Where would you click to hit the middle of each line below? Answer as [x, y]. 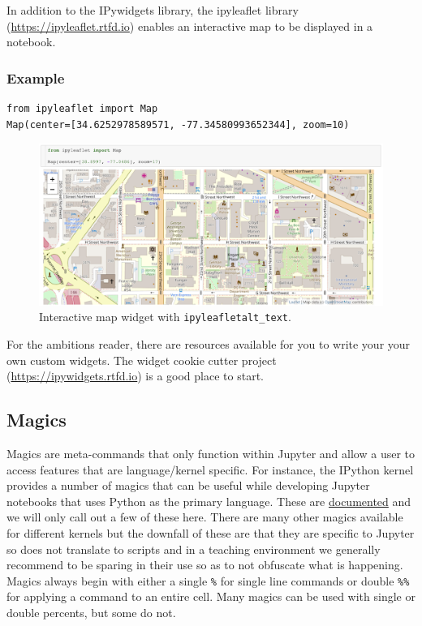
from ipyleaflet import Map [82, 109]
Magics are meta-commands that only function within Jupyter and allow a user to [211, 453]
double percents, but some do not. [91, 612]
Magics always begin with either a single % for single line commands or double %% [208, 580]
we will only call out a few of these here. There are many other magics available [205, 517]
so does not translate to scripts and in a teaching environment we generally [194, 549]
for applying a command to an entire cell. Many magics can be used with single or [211, 596]
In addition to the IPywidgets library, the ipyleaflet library [153, 10]
